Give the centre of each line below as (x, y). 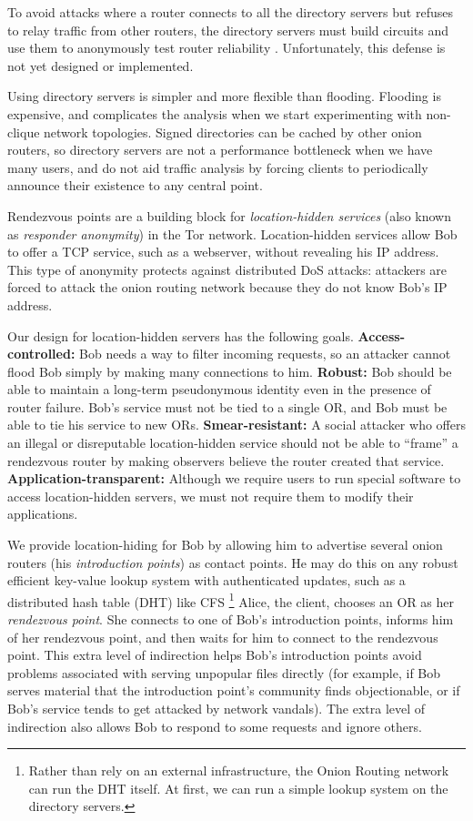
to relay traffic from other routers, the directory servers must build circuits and (228, 30)
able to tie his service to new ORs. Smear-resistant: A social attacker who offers (236, 425)
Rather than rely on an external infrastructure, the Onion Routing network (239, 770)
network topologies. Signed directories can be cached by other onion (233, 132)
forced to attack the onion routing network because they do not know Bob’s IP (227, 287)
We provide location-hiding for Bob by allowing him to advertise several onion (225, 545)
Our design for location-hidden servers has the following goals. (181, 335)
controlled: (41, 354)
